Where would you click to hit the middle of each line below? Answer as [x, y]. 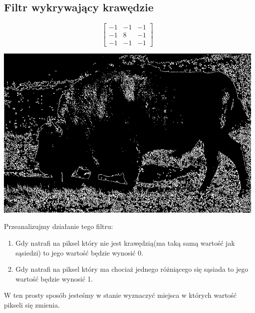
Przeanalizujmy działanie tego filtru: [59, 226]
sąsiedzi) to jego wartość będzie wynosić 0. [79, 252]
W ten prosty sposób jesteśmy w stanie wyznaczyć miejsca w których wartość [120, 295]
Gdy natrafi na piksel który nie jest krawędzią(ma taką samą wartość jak [125, 243]
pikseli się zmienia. [32, 305]
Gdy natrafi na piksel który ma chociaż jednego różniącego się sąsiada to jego [132, 269]
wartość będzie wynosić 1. [54, 278]
